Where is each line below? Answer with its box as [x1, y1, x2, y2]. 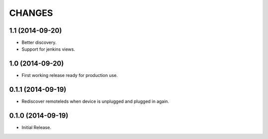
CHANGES [9, 7, 53, 18]
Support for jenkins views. [21, 46, 75, 52]
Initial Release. [21, 125, 52, 131]
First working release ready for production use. [21, 72, 118, 78]
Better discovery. [21, 40, 57, 46]
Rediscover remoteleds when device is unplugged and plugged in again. [21, 98, 169, 104]
